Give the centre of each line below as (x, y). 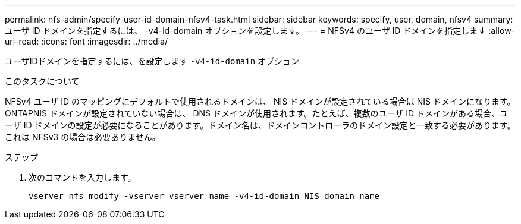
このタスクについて (42, 81)
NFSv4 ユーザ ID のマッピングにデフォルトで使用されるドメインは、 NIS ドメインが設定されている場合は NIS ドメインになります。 (260, 101)
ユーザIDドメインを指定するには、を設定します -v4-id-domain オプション (152, 61)
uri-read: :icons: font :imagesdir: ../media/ (86, 41)
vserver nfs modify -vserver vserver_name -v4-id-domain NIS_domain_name (204, 196)
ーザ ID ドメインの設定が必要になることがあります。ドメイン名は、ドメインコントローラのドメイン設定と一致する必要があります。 (260, 125)
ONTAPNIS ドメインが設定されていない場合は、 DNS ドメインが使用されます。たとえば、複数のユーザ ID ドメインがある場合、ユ (257, 113)
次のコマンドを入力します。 (82, 177)
